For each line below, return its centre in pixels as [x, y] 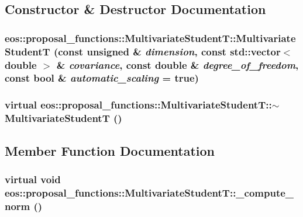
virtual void [33, 179]
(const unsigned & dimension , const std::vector [167, 51]
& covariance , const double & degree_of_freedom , [178, 64]
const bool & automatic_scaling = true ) [102, 78]
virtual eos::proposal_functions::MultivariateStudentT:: [138, 105]
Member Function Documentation [110, 150]
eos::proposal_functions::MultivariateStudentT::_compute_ [149, 192]
